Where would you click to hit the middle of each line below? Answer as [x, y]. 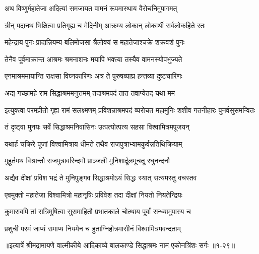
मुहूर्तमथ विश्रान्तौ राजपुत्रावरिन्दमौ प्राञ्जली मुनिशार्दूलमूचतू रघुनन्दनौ [87, 161]
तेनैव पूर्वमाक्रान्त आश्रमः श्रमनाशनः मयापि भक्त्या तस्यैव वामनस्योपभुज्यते [93, 59]
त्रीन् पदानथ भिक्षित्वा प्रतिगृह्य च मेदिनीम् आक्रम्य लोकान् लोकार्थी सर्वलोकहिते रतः [105, 25]
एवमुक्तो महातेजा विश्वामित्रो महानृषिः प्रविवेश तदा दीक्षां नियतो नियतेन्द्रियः [93, 194]
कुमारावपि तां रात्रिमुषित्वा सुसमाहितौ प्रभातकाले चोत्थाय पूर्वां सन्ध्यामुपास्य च [98, 211]
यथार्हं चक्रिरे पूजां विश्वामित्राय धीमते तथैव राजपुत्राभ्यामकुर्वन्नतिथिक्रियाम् [93, 143]
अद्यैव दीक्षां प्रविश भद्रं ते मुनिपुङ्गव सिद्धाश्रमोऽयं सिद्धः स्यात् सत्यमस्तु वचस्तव [101, 177]
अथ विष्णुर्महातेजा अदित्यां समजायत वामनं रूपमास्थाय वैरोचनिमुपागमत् [91, 8]
